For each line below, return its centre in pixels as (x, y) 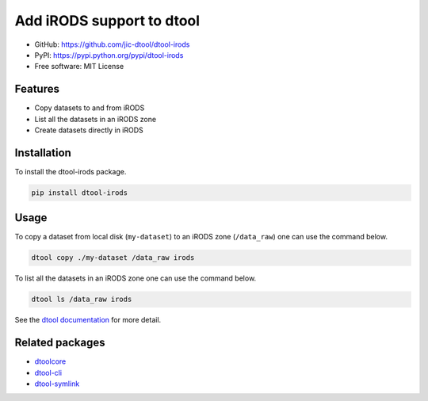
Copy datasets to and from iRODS (90, 108)
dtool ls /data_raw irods (82, 300)
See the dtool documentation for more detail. (88, 320)
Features (37, 89)
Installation (43, 153)
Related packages (60, 343)
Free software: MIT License (79, 67)
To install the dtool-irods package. (71, 171)
